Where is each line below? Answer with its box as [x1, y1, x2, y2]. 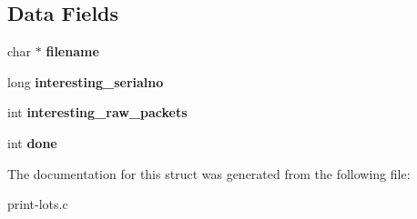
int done [7, 133, 57, 152]
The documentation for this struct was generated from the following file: [7, 164, 411, 183]
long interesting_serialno [7, 72, 164, 91]
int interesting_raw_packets [7, 103, 188, 122]
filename [46, 42, 99, 61]
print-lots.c [7, 194, 68, 214]
